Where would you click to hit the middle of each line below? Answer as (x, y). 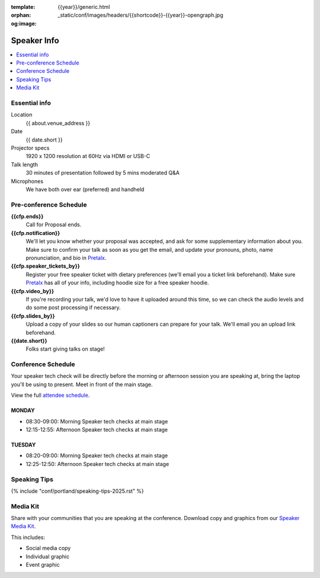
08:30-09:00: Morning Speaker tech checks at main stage (97, 421)
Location (22, 115)
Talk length (25, 164)
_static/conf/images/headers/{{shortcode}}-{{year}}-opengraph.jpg (140, 15)
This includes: (28, 537)
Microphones (27, 181)
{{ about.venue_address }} (58, 123)
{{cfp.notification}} (36, 233)
